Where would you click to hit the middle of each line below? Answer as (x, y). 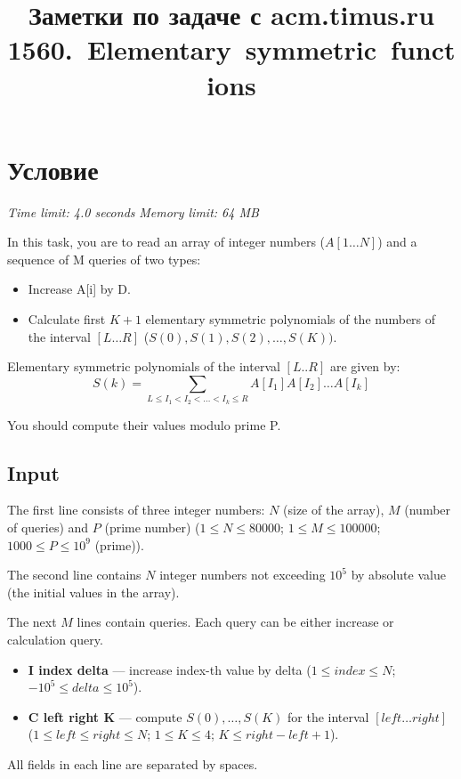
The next (32, 622)
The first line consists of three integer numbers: (136, 510)
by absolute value (398, 575)
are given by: (365, 366)
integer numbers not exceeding (243, 575)
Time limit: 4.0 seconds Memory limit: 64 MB (133, 211)
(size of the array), (334, 510)
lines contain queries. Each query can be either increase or (235, 622)
